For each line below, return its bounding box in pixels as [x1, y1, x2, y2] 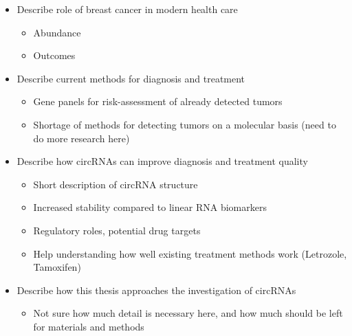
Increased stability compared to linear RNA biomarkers [33, 200, 267, 214]
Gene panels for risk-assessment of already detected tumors [33, 94, 283, 109]
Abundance [33, 25, 81, 39]
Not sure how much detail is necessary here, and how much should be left [33, 306, 343, 320]
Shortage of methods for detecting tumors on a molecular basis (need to [33, 117, 336, 131]
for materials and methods [33, 319, 144, 333]
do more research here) [33, 131, 130, 145]
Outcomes [33, 48, 76, 63]
